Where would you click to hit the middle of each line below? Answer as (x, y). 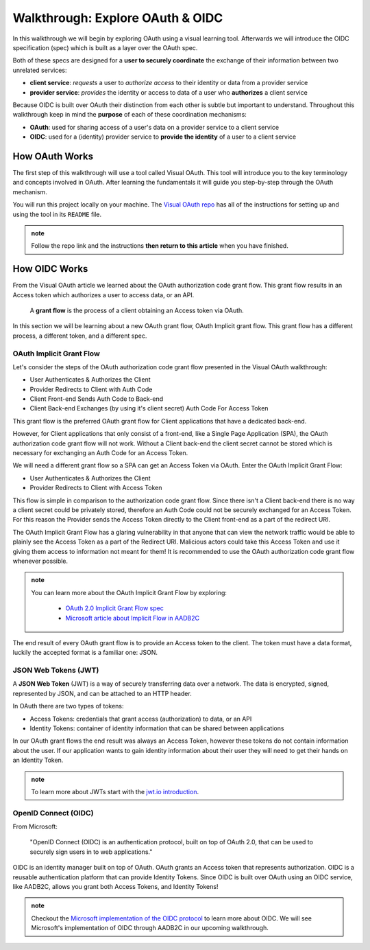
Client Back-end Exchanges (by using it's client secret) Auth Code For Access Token (149, 408)
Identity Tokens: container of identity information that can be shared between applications (157, 728)
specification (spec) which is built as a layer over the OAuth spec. (105, 47)
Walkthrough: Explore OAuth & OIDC (118, 18)
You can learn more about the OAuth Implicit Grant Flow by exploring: (129, 592)
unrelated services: (40, 70)
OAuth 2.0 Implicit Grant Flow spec (114, 608)
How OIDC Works (50, 269)
